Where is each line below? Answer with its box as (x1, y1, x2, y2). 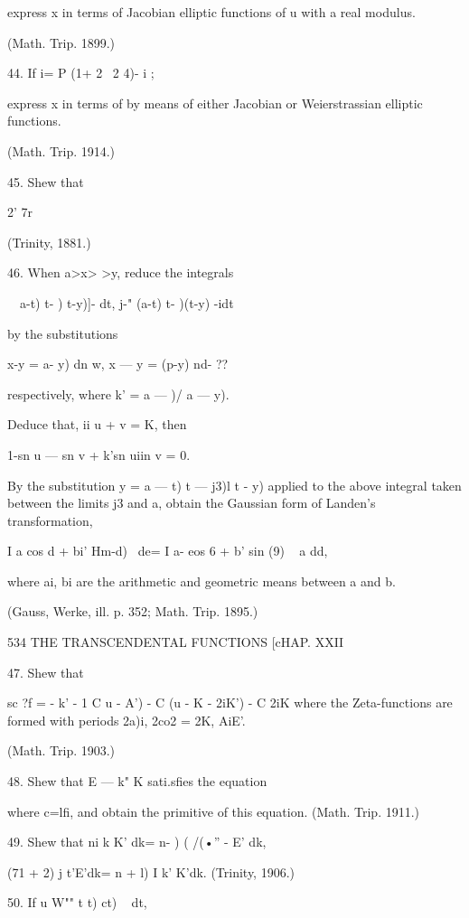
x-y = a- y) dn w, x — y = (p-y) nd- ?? (7, 354, 229, 373)
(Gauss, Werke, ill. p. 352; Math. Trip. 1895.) (7, 602, 258, 621)
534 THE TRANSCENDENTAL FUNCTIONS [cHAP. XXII (7, 632, 344, 651)
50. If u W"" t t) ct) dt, (7, 893, 147, 912)
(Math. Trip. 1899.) (7, 33, 116, 52)
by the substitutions (7, 323, 118, 342)
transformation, (7, 511, 93, 529)
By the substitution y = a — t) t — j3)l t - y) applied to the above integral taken (7, 475, 462, 494)
